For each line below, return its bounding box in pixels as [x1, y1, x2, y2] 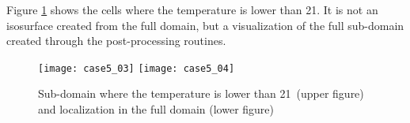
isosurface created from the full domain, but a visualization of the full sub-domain [6, 17, 404, 33]
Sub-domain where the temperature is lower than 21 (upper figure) [38, 85, 364, 102]
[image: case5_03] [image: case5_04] [38, 62, 235, 74]
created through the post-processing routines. [6, 32, 226, 49]
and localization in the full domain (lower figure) [38, 101, 275, 117]
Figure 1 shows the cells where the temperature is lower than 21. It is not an [6, 2, 378, 17]
